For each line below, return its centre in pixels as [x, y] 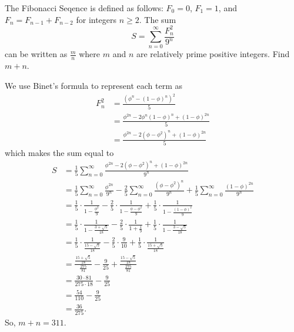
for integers [96, 19]
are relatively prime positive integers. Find [213, 54]
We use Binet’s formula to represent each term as [93, 85]
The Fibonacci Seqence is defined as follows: [84, 8]
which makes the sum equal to [59, 153]
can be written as [36, 54]
